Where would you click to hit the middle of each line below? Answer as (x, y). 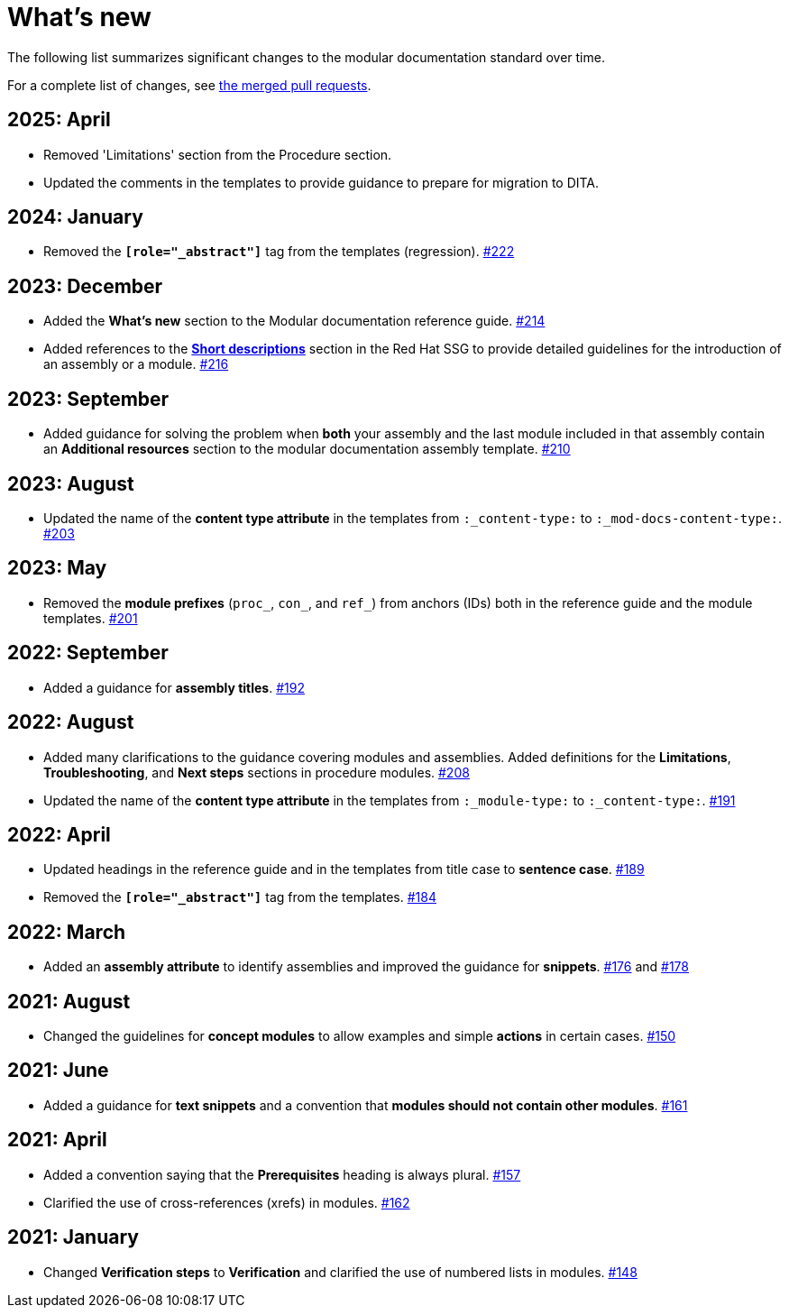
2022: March (67, 932)
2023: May (57, 568)
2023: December (85, 286)
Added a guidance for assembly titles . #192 (174, 687)
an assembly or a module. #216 (136, 364)
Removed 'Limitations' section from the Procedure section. (218, 154)
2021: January (73, 1237)
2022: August (71, 722)
